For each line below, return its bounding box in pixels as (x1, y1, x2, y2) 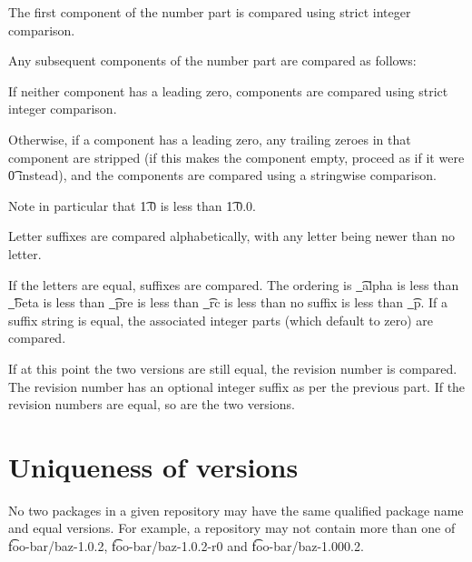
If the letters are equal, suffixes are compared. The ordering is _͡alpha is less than (8, 275, 459, 294)
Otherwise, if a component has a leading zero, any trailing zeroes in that (8, 129, 411, 148)
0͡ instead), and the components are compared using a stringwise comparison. (8, 166, 437, 185)
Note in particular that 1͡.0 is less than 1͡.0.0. (8, 196, 256, 215)
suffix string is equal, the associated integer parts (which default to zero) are (8, 310, 434, 329)
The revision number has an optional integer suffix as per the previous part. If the (8, 376, 466, 396)
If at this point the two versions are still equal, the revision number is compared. (8, 358, 457, 377)
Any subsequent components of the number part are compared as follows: (8, 51, 417, 70)
